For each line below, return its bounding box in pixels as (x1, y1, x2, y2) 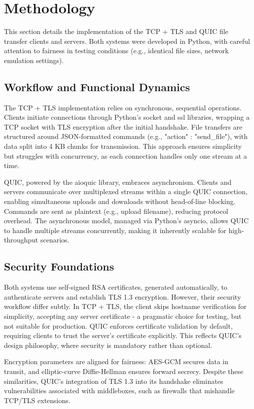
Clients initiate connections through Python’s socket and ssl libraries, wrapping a (4, 112, 250, 122)
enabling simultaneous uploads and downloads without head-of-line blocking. (4, 196, 236, 206)
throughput (4, 235, 38, 245)
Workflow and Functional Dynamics (4, 79, 190, 94)
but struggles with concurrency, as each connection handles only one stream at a (4, 150, 247, 161)
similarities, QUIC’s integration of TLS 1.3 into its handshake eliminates (4, 375, 223, 386)
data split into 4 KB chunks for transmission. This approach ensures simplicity (4, 141, 242, 151)
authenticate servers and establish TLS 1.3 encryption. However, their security (4, 291, 241, 302)
